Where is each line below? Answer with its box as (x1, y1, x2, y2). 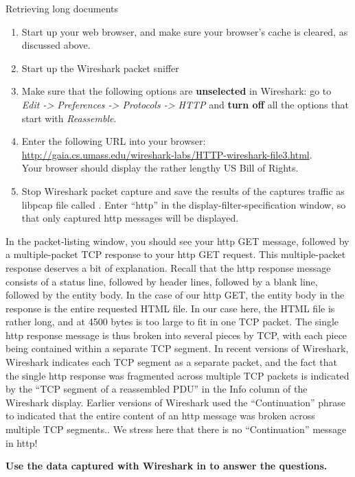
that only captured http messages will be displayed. (21, 211, 239, 225)
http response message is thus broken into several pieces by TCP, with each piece (5, 327, 347, 342)
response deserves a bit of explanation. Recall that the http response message (5, 260, 331, 275)
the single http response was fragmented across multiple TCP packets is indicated (5, 368, 350, 382)
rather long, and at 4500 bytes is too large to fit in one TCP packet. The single (5, 314, 339, 329)
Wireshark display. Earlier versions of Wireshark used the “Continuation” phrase (5, 395, 345, 409)
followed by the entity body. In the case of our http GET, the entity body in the (5, 288, 345, 302)
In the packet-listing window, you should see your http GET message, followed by (5, 233, 350, 248)
